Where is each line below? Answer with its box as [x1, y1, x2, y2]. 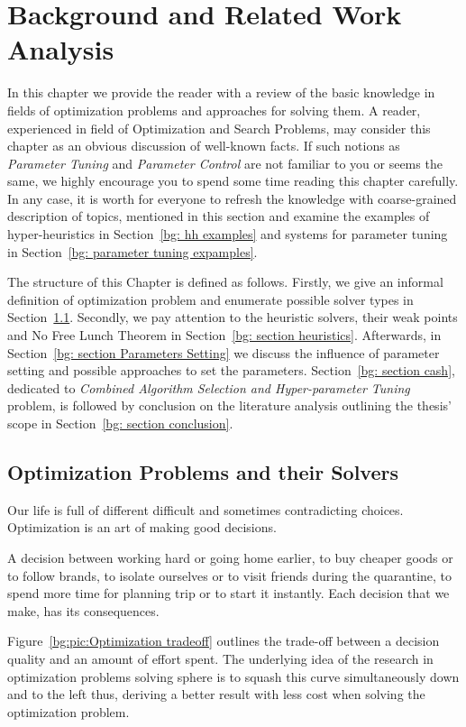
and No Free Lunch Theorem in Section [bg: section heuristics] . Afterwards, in [7, 326, 442, 345]
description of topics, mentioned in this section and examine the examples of [7, 207, 430, 225]
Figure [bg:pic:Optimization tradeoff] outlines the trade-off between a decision [7, 631, 440, 650]
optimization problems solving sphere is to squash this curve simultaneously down [7, 667, 460, 686]
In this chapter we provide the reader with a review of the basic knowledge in [7, 83, 435, 102]
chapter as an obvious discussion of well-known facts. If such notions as [7, 136, 400, 155]
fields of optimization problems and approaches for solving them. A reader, [7, 100, 421, 119]
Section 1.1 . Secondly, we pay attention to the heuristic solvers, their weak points [7, 308, 458, 327]
